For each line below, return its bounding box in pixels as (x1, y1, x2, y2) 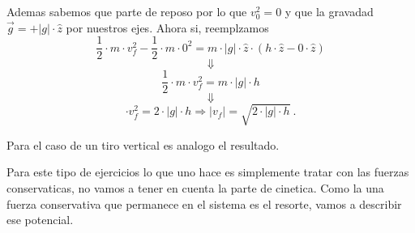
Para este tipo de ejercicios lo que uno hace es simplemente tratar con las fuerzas (6, 163, 409, 180)
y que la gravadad (285, 3, 374, 19)
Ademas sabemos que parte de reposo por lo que (6, 3, 247, 19)
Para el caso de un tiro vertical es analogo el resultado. (6, 136, 280, 153)
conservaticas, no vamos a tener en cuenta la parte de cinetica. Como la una (6, 180, 384, 197)
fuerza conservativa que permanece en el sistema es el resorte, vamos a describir (6, 195, 402, 212)
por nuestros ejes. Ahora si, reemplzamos (66, 19, 269, 36)
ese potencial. (6, 211, 74, 228)
